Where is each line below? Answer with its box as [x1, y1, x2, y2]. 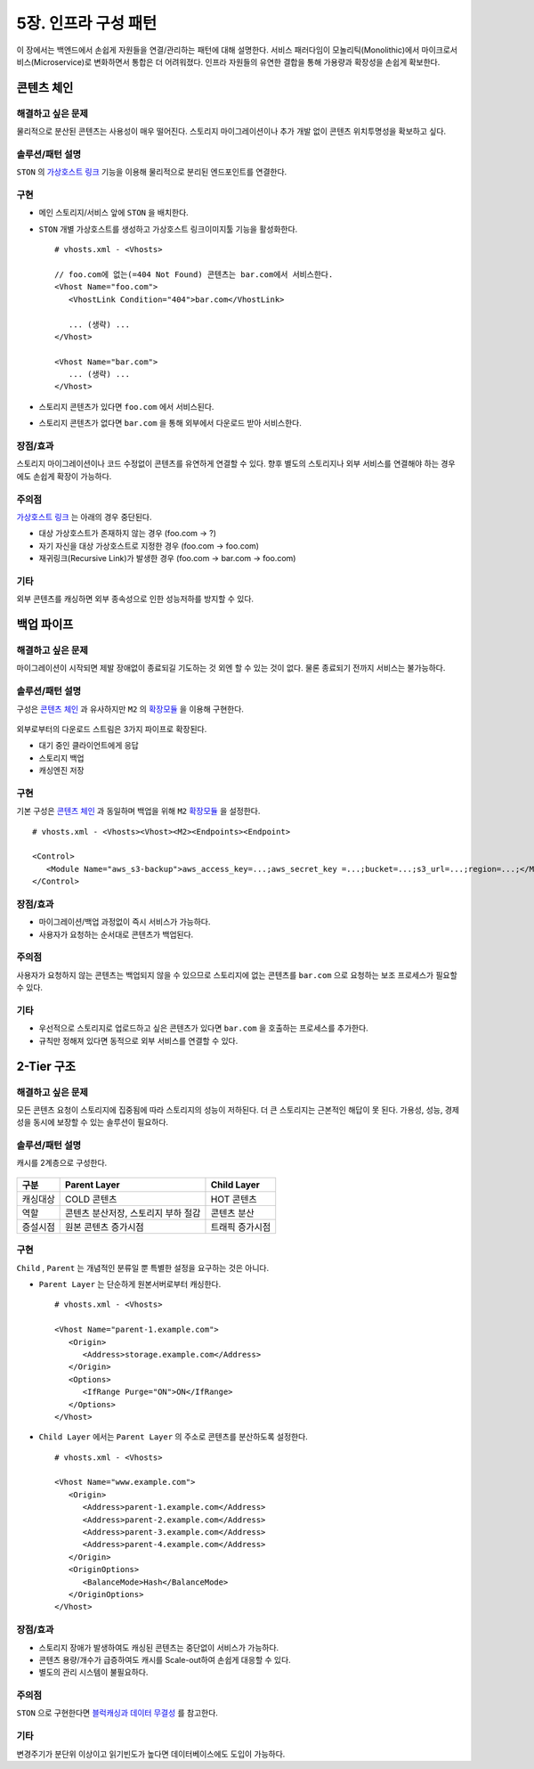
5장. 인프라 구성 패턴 [16, 13, 158, 33]
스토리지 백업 [38, 753, 85, 763]
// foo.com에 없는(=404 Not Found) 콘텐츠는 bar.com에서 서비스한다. [54, 269, 334, 280]
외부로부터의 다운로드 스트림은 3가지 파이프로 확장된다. [16, 723, 207, 734]
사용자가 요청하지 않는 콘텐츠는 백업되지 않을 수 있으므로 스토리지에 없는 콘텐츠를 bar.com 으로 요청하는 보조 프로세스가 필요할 [16, 969, 457, 980]
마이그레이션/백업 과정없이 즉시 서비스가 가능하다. [38, 917, 211, 927]
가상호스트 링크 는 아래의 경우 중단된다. [16, 511, 152, 522]
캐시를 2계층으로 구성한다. [16, 1158, 108, 1169]
